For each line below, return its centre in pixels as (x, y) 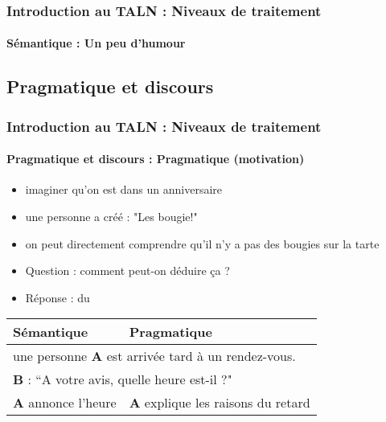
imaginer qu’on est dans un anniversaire (123, 189)
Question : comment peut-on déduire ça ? (127, 270)
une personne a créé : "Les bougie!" (111, 217)
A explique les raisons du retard (220, 403)
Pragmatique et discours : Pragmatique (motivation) (156, 159)
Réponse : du (57, 297)
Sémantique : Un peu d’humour (96, 43)
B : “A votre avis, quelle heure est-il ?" (123, 379)
